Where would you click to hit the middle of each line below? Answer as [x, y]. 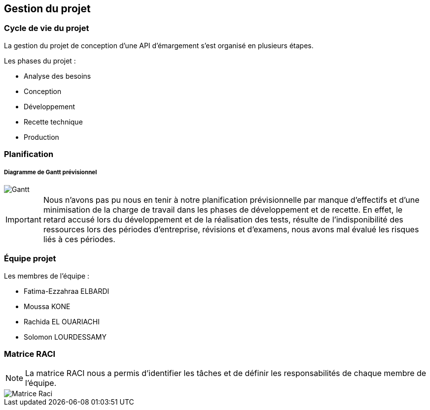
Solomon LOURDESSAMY [65, 337]
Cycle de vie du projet [47, 28]
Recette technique [53, 122]
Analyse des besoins [57, 76]
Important [23, 219]
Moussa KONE [47, 306]
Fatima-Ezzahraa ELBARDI [67, 291]
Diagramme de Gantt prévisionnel [51, 172]
